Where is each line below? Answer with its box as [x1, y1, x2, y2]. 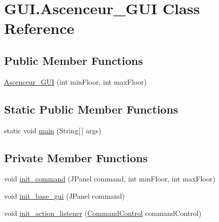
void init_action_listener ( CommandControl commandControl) [4, 207, 202, 218]
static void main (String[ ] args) [4, 125, 101, 135]
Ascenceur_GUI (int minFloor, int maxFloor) [4, 76, 147, 87]
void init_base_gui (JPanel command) [4, 190, 125, 201]
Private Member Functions [4, 150, 148, 165]
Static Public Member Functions [4, 101, 178, 117]
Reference [4, 18, 75, 39]
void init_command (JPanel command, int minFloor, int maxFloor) [4, 173, 215, 184]
